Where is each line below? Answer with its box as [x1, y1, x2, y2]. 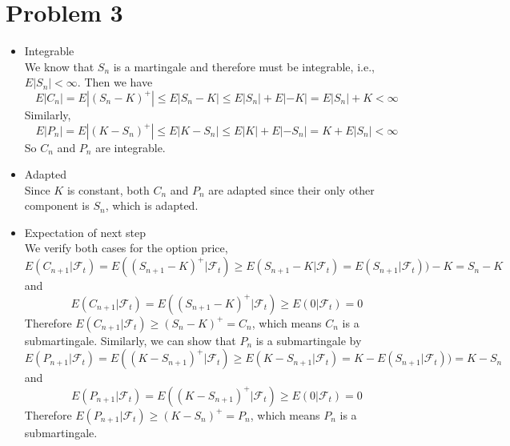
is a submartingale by [255, 331, 362, 348]
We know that [24, 58, 94, 74]
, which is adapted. [105, 197, 199, 214]
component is [24, 197, 90, 214]
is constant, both [66, 181, 150, 198]
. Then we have [77, 74, 153, 90]
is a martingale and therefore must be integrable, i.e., [113, 58, 375, 74]
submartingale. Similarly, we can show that [24, 331, 236, 348]
